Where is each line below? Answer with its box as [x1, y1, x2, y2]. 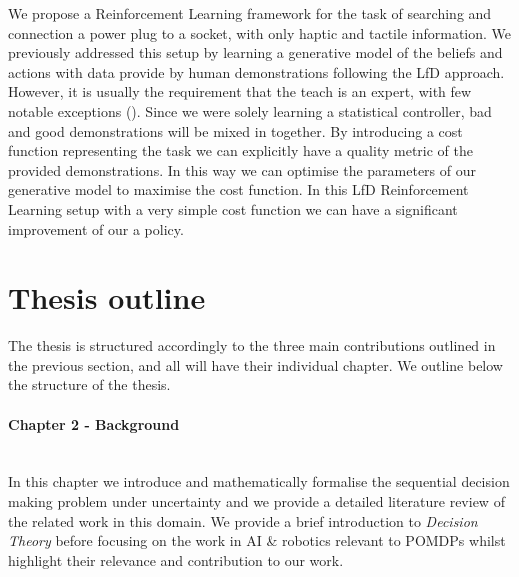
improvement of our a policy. [8, 218, 184, 239]
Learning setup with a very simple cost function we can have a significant [8, 198, 458, 219]
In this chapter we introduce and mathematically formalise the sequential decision [8, 471, 510, 492]
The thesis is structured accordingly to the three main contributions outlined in [8, 335, 496, 356]
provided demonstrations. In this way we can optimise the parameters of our [8, 159, 477, 180]
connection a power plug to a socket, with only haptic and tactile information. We [8, 22, 512, 43]
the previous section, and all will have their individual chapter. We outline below [8, 354, 503, 375]
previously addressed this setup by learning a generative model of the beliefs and [8, 42, 503, 63]
